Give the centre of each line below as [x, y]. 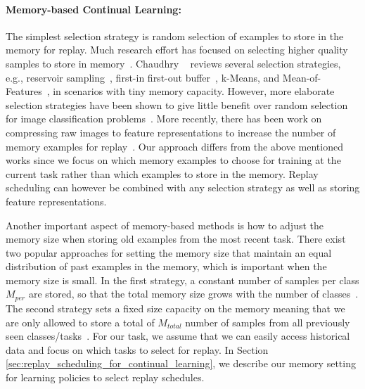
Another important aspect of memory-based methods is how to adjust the [165, 225]
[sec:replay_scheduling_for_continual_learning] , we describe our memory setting [181, 363]
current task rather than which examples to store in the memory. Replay [162, 173]
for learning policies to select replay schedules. [105, 377]
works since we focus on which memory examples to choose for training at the [173, 160]
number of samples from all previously [268, 322]
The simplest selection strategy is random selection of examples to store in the [175, 36]
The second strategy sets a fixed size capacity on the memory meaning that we [175, 308]
